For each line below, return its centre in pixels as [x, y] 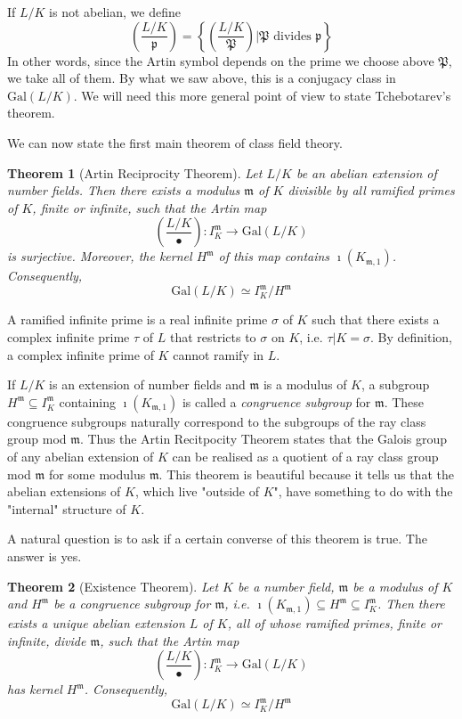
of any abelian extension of [81, 456]
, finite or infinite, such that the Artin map [150, 207]
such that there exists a [376, 319]
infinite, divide [47, 640]
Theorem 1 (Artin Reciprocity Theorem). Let [135, 172]
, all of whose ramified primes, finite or [335, 623]
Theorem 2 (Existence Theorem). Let [113, 586]
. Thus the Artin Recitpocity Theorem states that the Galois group [263, 439]
